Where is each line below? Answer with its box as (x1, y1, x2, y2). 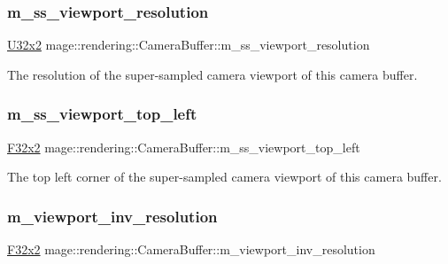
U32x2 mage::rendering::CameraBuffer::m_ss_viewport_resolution (7, 35, 370, 54)
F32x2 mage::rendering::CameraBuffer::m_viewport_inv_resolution (7, 240, 375, 259)
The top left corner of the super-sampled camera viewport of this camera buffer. (7, 167, 442, 186)
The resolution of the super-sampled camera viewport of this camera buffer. (7, 65, 418, 83)
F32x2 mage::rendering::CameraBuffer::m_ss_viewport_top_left (7, 137, 360, 156)
